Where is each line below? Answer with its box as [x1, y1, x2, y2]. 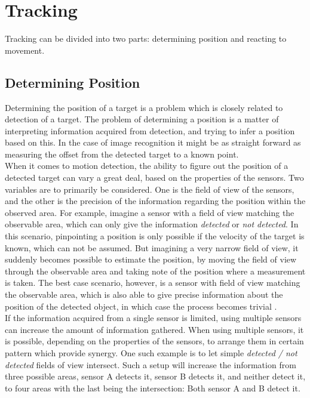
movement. [5, 44, 45, 56]
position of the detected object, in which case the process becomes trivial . [5, 300, 277, 312]
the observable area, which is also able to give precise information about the [5, 288, 283, 301]
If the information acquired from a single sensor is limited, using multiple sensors [5, 311, 302, 324]
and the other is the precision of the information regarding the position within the [5, 195, 306, 207]
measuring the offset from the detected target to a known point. [5, 147, 239, 160]
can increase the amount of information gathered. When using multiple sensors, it [5, 323, 304, 335]
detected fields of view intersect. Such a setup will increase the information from [5, 358, 296, 371]
